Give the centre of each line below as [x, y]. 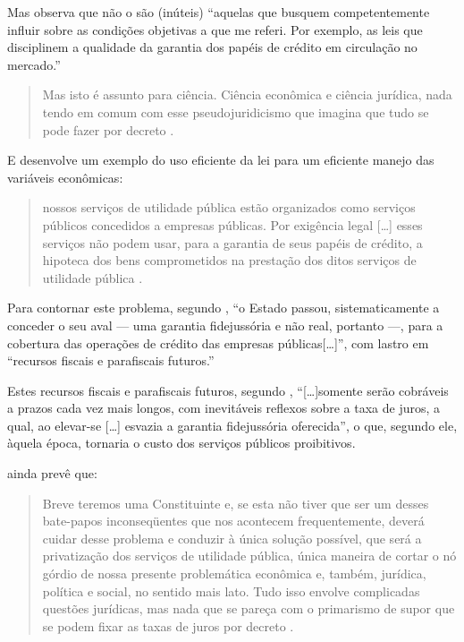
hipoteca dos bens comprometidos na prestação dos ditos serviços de [229, 260]
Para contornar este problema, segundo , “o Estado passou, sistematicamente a [224, 308]
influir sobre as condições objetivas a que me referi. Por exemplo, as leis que [215, 29]
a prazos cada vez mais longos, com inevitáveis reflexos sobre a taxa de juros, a [224, 408]
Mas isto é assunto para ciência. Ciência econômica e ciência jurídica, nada [247, 94]
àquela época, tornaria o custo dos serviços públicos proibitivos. [181, 443]
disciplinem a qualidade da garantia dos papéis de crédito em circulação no [212, 47]
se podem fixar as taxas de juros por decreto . [168, 625]
